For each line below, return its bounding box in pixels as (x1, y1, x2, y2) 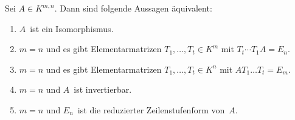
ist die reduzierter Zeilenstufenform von (77, 103, 225, 116)
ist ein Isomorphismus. (30, 22, 114, 35)
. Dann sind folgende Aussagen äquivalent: (54, 2, 212, 14)
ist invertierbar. (74, 83, 132, 96)
